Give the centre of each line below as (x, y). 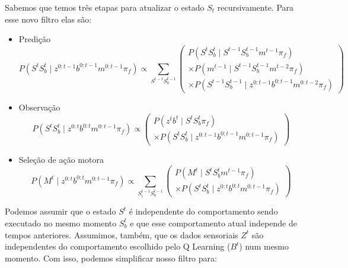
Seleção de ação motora (61, 159)
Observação (39, 107)
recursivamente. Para (256, 7)
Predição (34, 39)
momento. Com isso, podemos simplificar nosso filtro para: (111, 258)
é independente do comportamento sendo (203, 211)
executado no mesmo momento (61, 223)
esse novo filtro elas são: (48, 19)
